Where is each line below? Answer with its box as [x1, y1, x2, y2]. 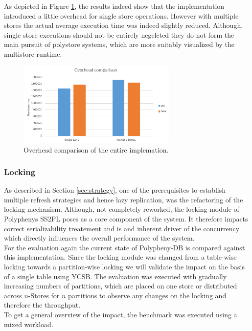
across [4, 290, 22, 300]
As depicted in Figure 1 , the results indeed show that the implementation [4, 1, 225, 11]
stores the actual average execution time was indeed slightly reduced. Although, [4, 20, 243, 30]
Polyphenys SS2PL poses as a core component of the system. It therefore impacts [4, 214, 248, 223]
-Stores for [28, 290, 60, 300]
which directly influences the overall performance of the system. [4, 233, 195, 243]
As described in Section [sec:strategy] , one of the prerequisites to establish [4, 185, 226, 195]
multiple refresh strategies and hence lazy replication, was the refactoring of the [4, 194, 243, 204]
